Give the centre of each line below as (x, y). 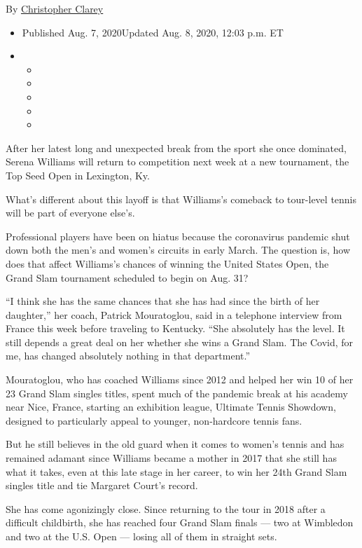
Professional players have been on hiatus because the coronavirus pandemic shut (178, 236)
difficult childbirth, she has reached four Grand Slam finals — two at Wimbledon (180, 522)
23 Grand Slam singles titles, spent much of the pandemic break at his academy (177, 393)
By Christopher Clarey (55, 8)
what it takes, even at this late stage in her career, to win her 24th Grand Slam (176, 471)
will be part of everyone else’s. (70, 213)
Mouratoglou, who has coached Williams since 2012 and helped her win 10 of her (180, 379)
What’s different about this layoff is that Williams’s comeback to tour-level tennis (181, 199)
